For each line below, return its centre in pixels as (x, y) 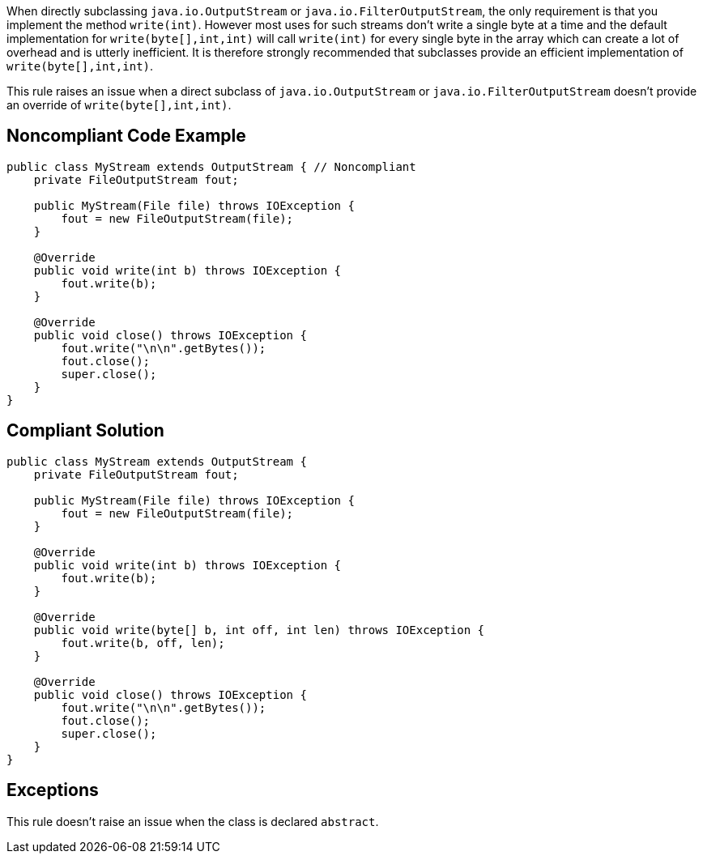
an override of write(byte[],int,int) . (119, 105)
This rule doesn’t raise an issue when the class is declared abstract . (193, 821)
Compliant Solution (85, 431)
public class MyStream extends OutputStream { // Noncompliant (211, 166)
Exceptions (53, 790)
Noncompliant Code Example (126, 136)
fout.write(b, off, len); (143, 643)
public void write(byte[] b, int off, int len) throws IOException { (259, 630)
